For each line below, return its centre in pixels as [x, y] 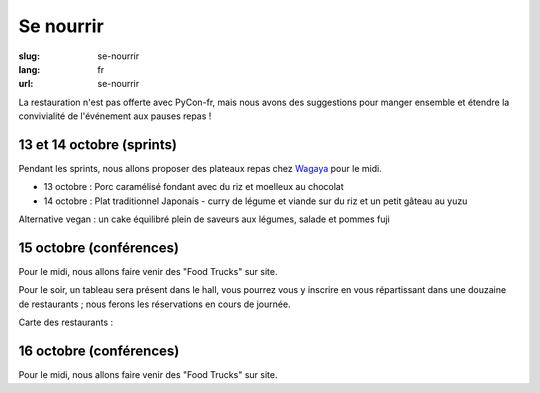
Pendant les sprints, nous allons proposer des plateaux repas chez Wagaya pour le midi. [200, 169]
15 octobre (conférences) [99, 248]
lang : [29, 69]
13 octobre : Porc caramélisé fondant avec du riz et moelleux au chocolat [193, 187]
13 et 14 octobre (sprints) [97, 144]
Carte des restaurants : [66, 322]
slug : [29, 56]
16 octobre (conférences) [99, 351]
